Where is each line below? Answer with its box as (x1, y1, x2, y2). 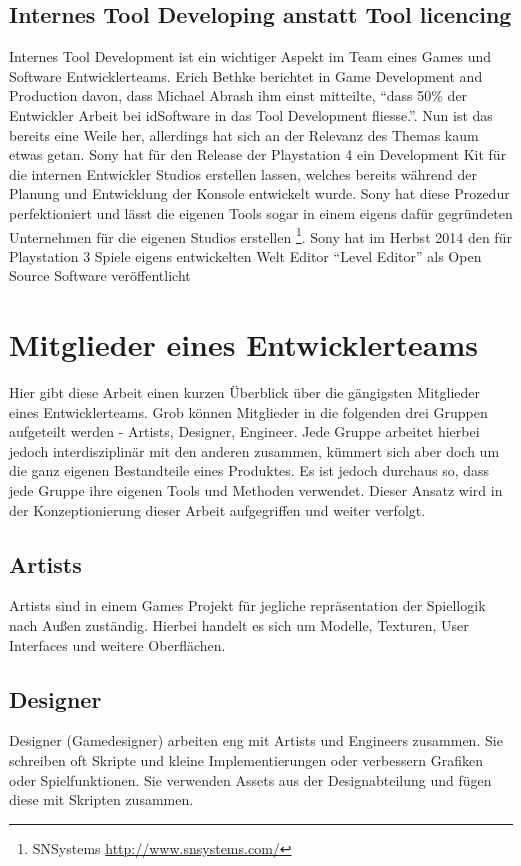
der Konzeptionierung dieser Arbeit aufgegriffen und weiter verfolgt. (9, 499, 426, 520)
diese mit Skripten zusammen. (9, 789, 194, 810)
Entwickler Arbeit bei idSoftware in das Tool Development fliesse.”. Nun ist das (9, 104, 493, 125)
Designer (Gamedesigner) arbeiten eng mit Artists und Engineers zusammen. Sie (9, 730, 503, 751)
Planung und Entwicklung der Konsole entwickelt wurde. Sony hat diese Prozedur (9, 183, 510, 204)
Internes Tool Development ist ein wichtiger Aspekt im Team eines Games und (9, 46, 492, 67)
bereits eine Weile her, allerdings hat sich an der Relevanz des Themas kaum (9, 124, 479, 145)
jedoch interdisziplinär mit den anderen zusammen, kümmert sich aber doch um (9, 440, 500, 461)
